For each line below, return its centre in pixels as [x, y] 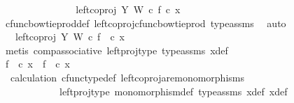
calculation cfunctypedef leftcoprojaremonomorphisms [127, 77]
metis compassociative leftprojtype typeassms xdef [117, 50]
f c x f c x [37, 64]
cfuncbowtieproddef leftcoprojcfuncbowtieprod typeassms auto [146, 23]
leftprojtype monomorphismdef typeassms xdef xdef [173, 91]
